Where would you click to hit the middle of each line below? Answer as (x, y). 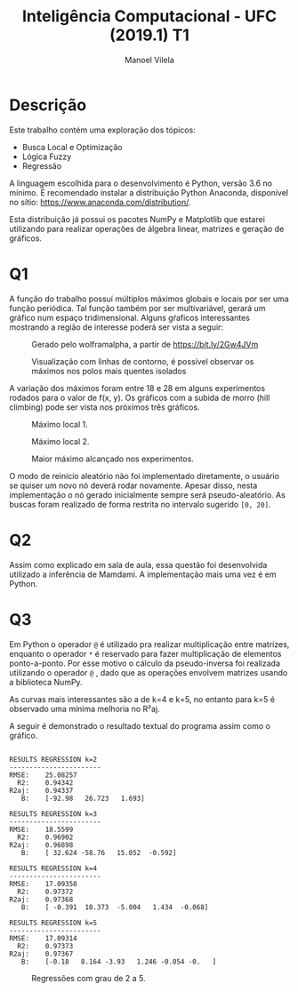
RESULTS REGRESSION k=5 (53, 923)
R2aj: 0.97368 (41, 900)
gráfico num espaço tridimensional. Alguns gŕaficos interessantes (130, 317)
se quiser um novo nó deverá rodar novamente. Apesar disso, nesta (133, 485)
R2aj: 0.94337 (41, 790)
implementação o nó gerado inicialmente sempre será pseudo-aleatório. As (148, 494)
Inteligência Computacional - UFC (149, 16)
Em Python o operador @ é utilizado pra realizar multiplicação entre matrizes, (149, 644)
